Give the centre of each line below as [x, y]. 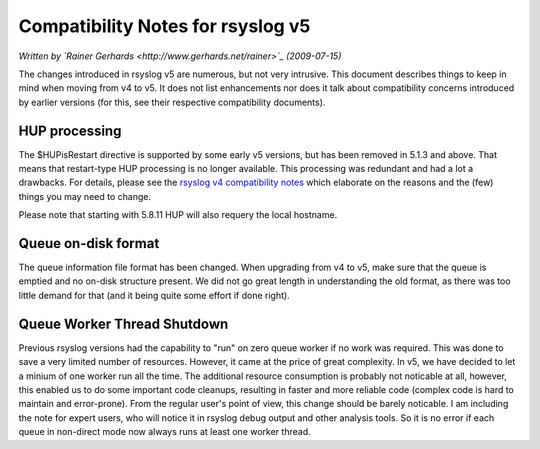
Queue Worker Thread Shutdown [123, 323]
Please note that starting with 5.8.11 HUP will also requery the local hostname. [178, 215]
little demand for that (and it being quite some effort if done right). [154, 295]
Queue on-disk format [89, 243]
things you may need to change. [85, 196]
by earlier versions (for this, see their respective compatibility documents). [172, 102]
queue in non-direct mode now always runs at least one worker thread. [164, 432]
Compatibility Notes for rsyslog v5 [164, 26]
